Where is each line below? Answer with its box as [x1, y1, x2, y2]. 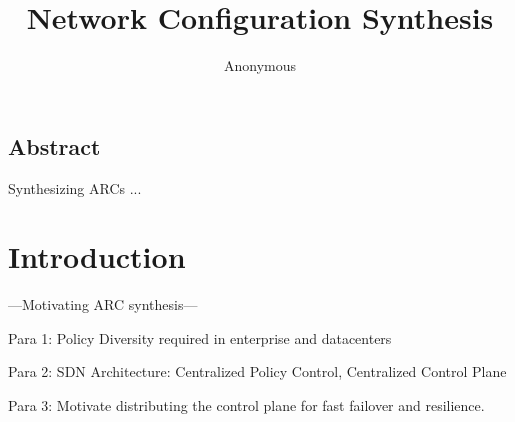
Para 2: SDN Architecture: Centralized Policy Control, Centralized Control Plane [8, 361, 507, 382]
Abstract [8, 130, 101, 161]
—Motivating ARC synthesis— [8, 294, 198, 315]
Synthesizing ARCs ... [8, 177, 142, 198]
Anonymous [223, 55, 297, 76]
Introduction [8, 236, 186, 277]
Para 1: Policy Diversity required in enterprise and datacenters [8, 327, 392, 348]
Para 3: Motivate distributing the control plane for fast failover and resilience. [8, 395, 485, 416]
